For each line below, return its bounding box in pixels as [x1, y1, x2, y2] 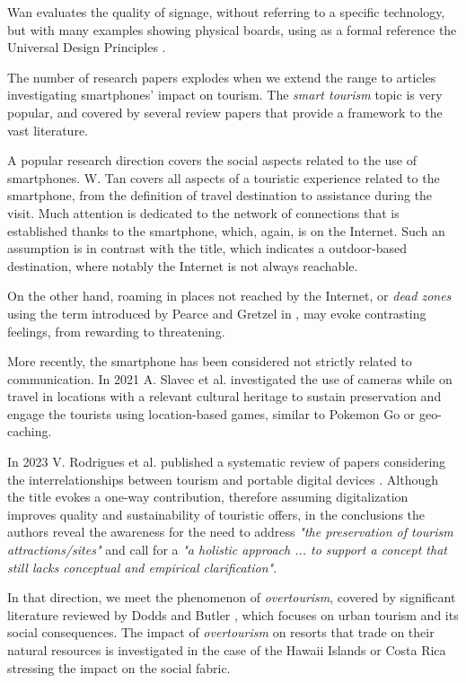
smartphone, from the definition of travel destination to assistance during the [7, 186, 433, 205]
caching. [7, 422, 52, 441]
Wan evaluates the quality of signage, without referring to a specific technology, [7, 3, 445, 21]
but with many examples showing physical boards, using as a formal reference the [7, 20, 457, 39]
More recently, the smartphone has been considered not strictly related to [7, 352, 412, 371]
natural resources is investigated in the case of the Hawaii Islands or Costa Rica [7, 641, 446, 659]
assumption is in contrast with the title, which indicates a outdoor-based [7, 239, 408, 258]
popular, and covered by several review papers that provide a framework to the [7, 102, 443, 121]
